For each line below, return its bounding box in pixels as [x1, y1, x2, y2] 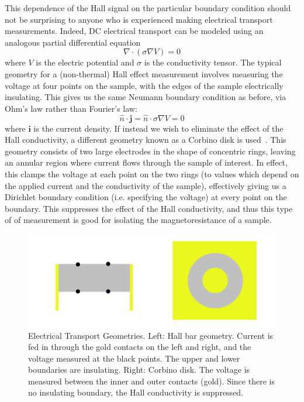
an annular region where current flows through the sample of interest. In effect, [5, 156, 288, 169]
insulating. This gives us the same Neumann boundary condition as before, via [5, 91, 286, 103]
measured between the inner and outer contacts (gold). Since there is [28, 374, 275, 387]
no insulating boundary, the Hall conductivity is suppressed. [28, 386, 244, 398]
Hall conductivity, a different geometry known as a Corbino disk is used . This [5, 133, 286, 146]
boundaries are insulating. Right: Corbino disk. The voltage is [28, 363, 250, 376]
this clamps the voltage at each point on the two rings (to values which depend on [5, 167, 299, 180]
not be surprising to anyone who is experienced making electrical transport [5, 13, 273, 25]
